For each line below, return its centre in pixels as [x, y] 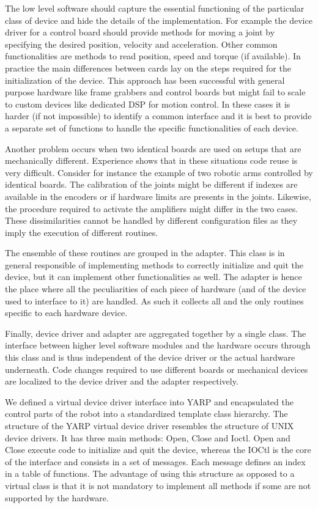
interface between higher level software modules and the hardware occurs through [158, 345]
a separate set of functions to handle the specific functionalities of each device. [152, 127]
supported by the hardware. [57, 497]
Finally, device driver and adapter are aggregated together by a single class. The [156, 333]
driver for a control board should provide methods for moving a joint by [140, 32]
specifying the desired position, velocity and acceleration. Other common [141, 44]
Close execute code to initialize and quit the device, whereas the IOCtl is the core [158, 450]
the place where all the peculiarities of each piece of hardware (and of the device [156, 289]
